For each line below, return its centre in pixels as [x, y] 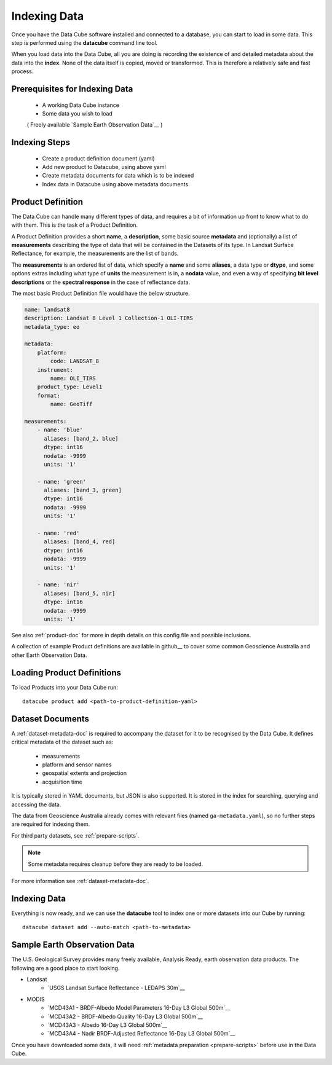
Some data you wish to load [77, 113]
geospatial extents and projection [85, 773]
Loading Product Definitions [66, 673]
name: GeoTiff [71, 404]
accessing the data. [36, 804]
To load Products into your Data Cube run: [65, 687]
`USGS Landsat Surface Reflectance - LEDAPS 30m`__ [116, 988]
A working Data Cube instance [81, 105]
